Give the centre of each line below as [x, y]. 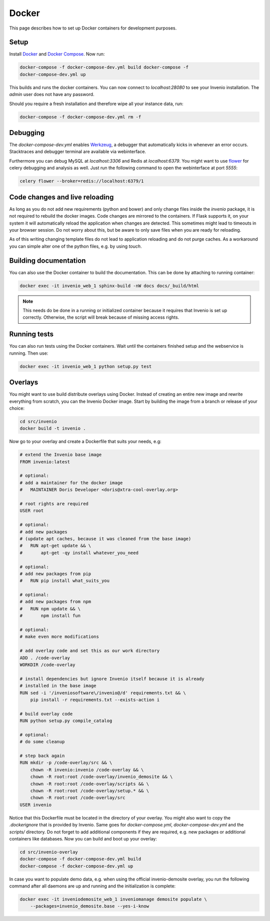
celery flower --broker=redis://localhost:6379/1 [82, 181]
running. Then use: [29, 353]
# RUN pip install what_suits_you [65, 581]
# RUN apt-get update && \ [55, 546]
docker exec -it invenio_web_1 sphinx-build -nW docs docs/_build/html [109, 286]
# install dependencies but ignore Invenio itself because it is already [112, 679]
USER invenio [36, 805]
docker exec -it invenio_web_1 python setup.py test [86, 366]
